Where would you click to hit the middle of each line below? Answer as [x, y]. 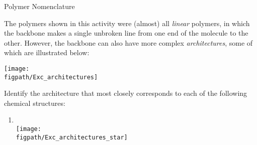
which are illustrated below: [47, 52]
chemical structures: [35, 103]
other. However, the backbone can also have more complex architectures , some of [128, 42]
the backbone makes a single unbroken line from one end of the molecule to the [126, 33]
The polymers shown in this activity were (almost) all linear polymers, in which [127, 23]
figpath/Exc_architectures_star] [72, 137]
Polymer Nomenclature [39, 6]
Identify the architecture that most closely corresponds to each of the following [126, 93]
